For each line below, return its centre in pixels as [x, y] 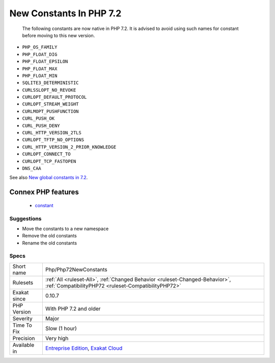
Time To [22, 325]
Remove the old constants [49, 236]
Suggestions [25, 218]
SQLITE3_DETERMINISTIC [50, 83]
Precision [24, 338]
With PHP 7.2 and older [73, 309]
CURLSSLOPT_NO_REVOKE [49, 90]
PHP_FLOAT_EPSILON [45, 62]
